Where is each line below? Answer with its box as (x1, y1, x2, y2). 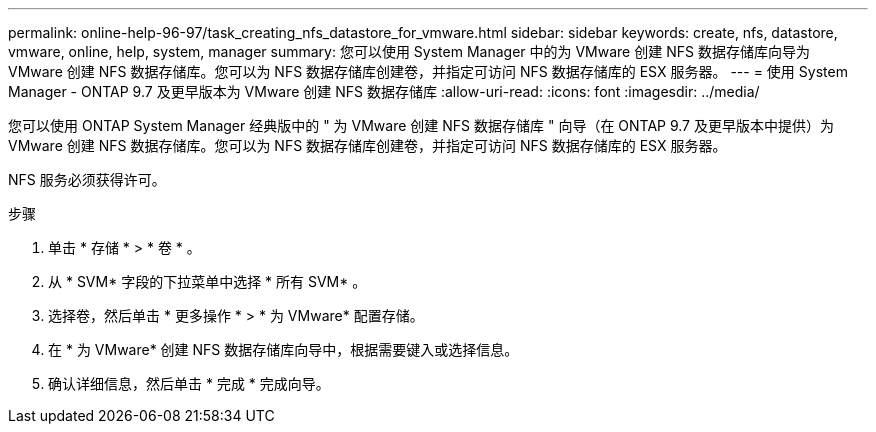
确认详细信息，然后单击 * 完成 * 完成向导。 (48, 375, 330, 392)
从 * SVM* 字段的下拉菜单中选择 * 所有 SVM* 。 (48, 273, 367, 290)
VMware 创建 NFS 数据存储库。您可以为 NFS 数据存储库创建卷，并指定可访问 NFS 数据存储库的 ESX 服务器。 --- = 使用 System (8, 63, 848, 80)
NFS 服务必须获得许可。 (8, 171, 166, 188)
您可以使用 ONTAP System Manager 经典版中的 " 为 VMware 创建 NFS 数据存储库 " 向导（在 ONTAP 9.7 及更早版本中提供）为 (8, 117, 834, 134)
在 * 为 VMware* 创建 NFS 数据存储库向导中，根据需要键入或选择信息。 (48, 341, 519, 358)
